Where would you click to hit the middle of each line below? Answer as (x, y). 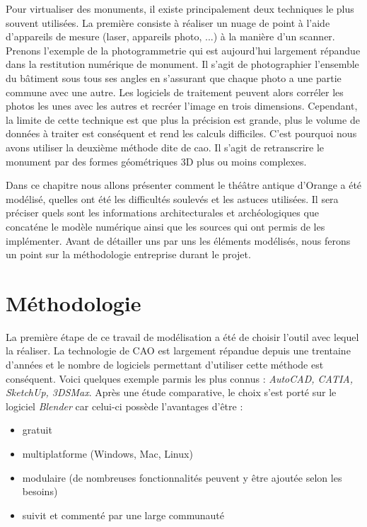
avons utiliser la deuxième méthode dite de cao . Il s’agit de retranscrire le (165, 147)
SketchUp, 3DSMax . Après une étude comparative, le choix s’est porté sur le (171, 392)
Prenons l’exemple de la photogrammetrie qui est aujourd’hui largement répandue (183, 50)
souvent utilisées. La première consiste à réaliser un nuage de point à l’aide (168, 22)
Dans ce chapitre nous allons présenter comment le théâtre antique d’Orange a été (184, 185)
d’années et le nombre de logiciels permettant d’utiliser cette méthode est (165, 364)
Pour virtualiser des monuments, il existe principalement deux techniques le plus (180, 8)
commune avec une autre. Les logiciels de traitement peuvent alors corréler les (175, 92)
